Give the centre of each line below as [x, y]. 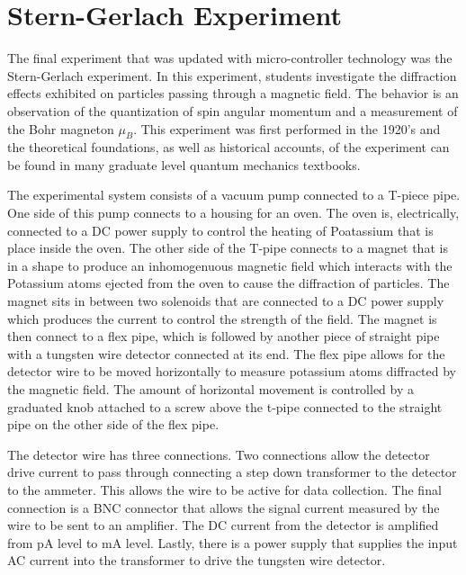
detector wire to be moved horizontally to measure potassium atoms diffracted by [232, 371]
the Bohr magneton [61, 128]
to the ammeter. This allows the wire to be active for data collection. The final [224, 489]
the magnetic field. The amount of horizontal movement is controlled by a [211, 389]
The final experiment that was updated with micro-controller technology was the [230, 58]
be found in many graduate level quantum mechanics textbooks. [184, 164]
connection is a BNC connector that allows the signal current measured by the [224, 507]
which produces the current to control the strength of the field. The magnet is [222, 318]
